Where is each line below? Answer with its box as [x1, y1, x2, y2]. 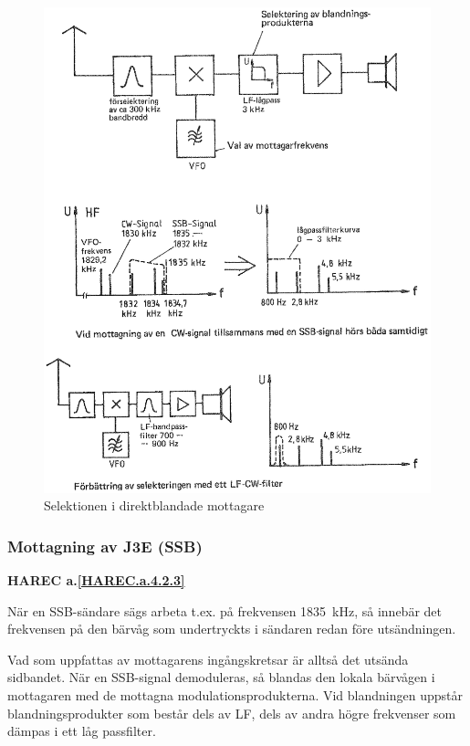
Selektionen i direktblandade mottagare [44, 496, 265, 515]
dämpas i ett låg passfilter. [7, 721, 156, 741]
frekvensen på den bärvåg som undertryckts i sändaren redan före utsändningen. [7, 619, 456, 638]
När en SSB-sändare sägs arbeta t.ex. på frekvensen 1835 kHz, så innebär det [7, 601, 442, 620]
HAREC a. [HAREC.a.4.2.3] [7, 570, 185, 589]
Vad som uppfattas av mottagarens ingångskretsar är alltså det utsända [7, 649, 409, 668]
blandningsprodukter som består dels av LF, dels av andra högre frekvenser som [7, 703, 456, 722]
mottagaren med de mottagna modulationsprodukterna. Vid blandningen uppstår [7, 685, 463, 704]
